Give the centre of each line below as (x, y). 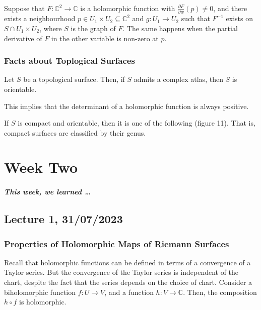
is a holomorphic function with (128, 8)
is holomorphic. (43, 302)
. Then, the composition (220, 292)
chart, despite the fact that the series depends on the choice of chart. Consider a (128, 282)
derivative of (23, 38)
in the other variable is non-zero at (105, 38)
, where (51, 28)
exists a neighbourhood (40, 18)
